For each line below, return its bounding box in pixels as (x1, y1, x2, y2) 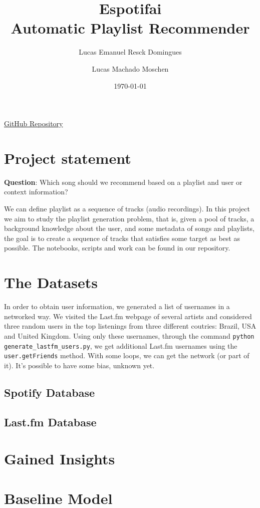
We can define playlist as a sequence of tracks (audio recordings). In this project (4, 203, 250, 213)
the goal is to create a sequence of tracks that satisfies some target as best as (4, 232, 240, 243)
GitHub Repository (4, 118, 63, 129)
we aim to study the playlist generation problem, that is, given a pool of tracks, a (4, 213, 254, 223)
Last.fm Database (4, 414, 97, 429)
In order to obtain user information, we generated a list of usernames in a (4, 301, 230, 312)
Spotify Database (4, 384, 95, 400)
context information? (4, 186, 68, 197)
